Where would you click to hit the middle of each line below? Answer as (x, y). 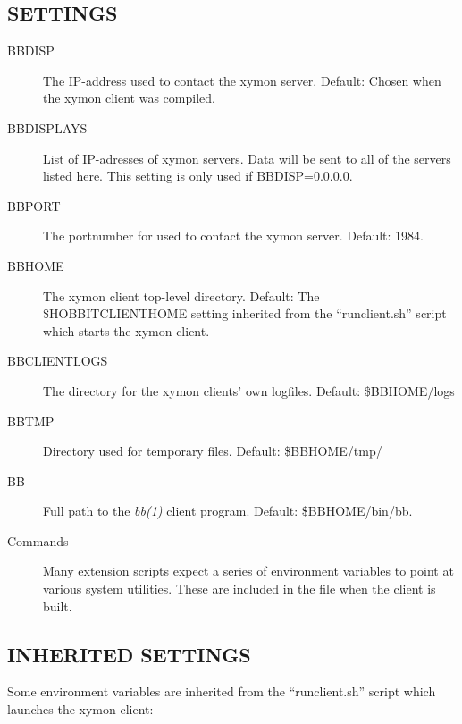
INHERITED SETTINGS (129, 654)
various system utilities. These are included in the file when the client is (239, 589)
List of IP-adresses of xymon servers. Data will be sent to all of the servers (247, 158)
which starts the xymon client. (126, 330)
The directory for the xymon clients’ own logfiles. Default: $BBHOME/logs (249, 390)
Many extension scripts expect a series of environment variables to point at (248, 571)
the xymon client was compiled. (129, 98)
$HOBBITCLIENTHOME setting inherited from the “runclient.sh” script (245, 313)
